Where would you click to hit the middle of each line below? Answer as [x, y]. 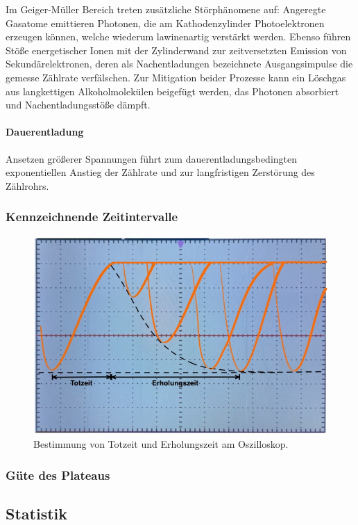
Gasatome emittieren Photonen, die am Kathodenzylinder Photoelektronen [165, 23]
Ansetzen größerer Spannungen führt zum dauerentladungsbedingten [152, 158]
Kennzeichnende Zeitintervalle [92, 217]
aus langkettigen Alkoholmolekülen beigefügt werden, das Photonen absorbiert [172, 91]
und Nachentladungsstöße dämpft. [78, 105]
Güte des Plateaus [58, 475]
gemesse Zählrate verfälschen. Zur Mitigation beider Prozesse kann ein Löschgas [176, 77]
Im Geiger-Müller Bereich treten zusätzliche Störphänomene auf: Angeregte [166, 9]
